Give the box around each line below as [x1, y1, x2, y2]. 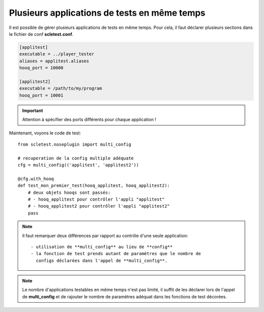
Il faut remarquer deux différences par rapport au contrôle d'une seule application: [22, 233, 188, 238]
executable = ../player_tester [19, 52, 95, 57]
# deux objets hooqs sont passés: [27, 189, 111, 195]
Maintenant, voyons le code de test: [9, 130, 81, 136]
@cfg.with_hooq [18, 176, 54, 182]
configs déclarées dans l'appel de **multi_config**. [36, 258, 168, 263]
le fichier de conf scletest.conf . [9, 31, 73, 37]
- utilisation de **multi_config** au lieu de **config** [31, 244, 173, 250]
